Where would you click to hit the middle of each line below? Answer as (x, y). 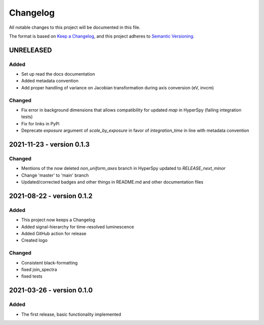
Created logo (34, 240)
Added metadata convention (50, 81)
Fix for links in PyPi (40, 123)
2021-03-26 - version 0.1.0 (51, 290)
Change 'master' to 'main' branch (55, 175)
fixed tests (32, 276)
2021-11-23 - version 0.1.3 (49, 144)
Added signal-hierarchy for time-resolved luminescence (78, 226)
